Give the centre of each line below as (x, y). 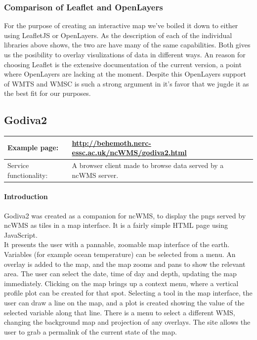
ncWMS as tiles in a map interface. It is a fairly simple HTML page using (116, 225)
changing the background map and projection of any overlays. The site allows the (127, 322)
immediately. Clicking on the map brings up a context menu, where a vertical (121, 283)
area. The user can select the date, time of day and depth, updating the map (120, 274)
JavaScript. (21, 234)
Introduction (26, 196)
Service (18, 165)
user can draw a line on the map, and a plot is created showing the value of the (124, 302)
